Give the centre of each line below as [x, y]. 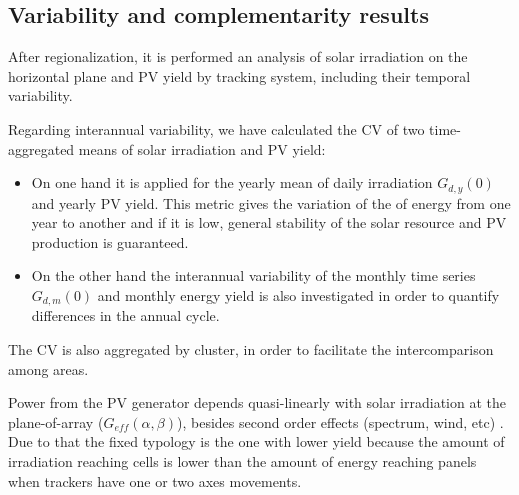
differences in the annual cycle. [125, 315]
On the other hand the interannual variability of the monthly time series [253, 275]
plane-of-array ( [56, 421]
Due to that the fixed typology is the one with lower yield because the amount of [256, 441]
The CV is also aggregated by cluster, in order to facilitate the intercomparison [251, 349]
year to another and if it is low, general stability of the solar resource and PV [269, 222]
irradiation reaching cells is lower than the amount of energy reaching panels [242, 461]
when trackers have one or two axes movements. [155, 480]
